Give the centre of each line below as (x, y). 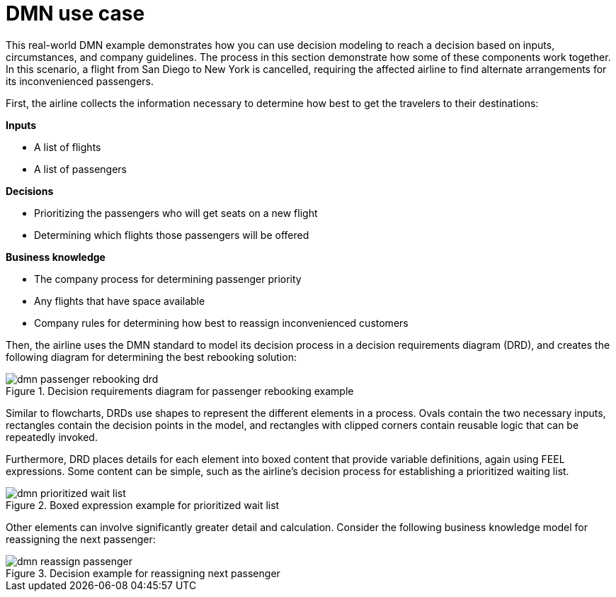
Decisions (30, 191)
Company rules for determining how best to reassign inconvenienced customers (221, 323)
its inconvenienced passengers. (80, 81)
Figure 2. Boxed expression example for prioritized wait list (143, 505)
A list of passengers (80, 169)
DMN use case (75, 13)
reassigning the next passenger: (81, 539)
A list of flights (68, 147)
